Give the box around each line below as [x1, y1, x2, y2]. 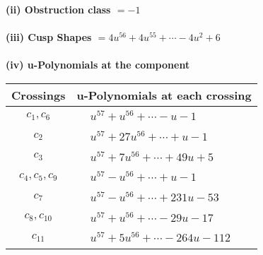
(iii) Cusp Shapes [6, 30, 92, 45]
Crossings [11, 86, 66, 103]
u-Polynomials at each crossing [76, 86, 252, 103]
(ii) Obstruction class [6, 2, 111, 16]
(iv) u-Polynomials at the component [6, 57, 190, 72]
